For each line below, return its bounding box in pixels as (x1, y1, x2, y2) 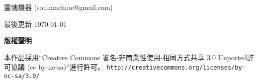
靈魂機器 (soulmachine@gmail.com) (4, 2, 113, 12)
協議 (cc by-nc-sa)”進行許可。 (10, 62, 104, 72)
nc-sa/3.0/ (4, 73, 40, 80)
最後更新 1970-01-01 (4, 18, 67, 29)
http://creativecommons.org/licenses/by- (106, 64, 246, 72)
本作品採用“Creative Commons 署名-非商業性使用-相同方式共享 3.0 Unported (4, 52, 247, 62)
